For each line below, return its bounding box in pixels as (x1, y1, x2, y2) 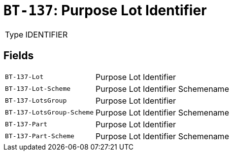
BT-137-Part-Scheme (5, 132, 74, 140)
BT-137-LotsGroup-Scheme (5, 109, 94, 116)
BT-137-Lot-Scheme (5, 85, 71, 93)
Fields (3, 49, 34, 62)
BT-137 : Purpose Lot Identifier (3, 2, 207, 19)
